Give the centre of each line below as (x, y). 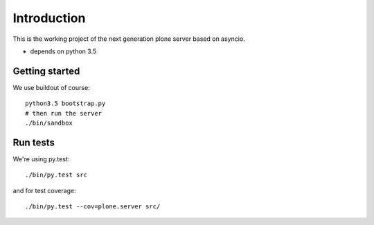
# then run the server (64, 113)
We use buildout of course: (51, 87)
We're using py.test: (41, 159)
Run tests (34, 142)
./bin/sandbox (49, 123)
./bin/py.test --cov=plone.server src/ (93, 207)
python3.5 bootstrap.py (65, 103)
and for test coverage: (44, 190)
